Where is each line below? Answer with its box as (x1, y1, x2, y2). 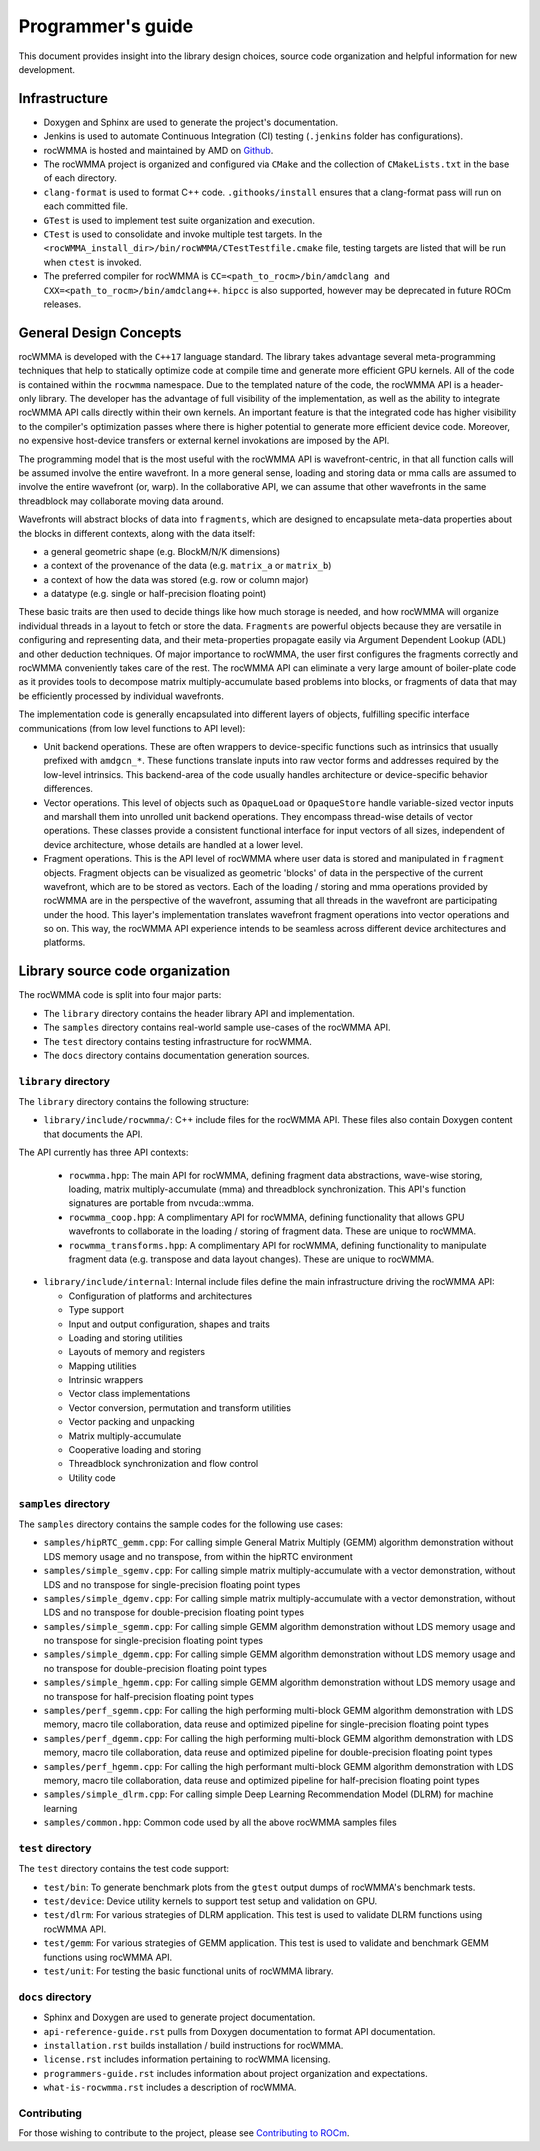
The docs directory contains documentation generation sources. (43, 1049, 310, 1061)
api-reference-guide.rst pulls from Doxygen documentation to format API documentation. (43, 2025, 436, 2037)
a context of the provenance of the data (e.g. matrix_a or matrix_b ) (43, 560, 332, 572)
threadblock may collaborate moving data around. (18, 495, 224, 507)
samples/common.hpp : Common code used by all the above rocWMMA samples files (43, 1816, 397, 1829)
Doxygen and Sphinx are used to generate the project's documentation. (43, 116, 339, 128)
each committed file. (43, 200, 129, 212)
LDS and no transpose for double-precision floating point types (43, 1606, 305, 1619)
